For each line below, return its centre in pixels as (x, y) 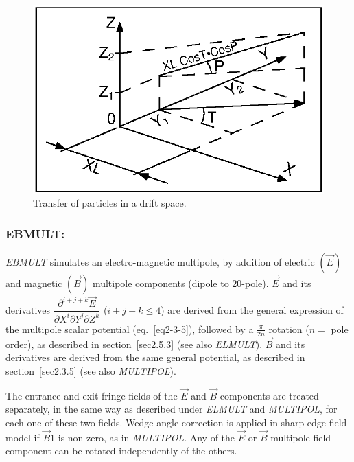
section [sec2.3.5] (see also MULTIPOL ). (91, 371)
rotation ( (289, 328)
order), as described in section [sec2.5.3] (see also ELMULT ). (134, 344)
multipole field (301, 437)
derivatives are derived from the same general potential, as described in (155, 357)
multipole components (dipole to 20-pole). (180, 283)
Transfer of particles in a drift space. (110, 203)
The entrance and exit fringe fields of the (92, 395)
